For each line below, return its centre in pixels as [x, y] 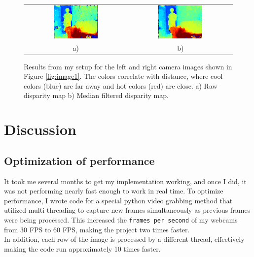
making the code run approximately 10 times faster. [82, 248]
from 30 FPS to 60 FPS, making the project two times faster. [97, 229]
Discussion [40, 129]
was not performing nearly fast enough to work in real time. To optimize [114, 191]
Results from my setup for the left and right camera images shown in [128, 66]
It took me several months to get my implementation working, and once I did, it [125, 181]
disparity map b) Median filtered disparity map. [96, 95]
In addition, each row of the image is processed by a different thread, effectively [124, 239]
